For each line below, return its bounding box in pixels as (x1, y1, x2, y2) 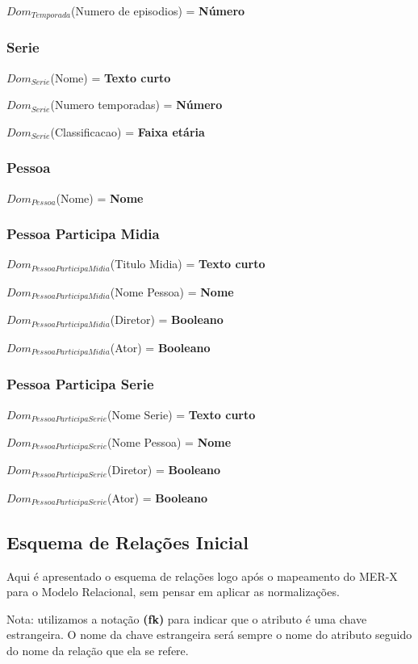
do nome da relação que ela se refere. (6, 641, 189, 658)
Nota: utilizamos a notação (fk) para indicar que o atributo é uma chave (6, 610, 367, 627)
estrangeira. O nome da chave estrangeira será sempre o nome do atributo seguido (6, 626, 412, 643)
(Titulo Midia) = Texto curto (110, 255, 265, 272)
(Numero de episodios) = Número (71, 2, 245, 19)
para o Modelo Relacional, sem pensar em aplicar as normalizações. (6, 583, 340, 600)
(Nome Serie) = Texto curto (107, 406, 256, 422)
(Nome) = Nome (56, 189, 144, 206)
